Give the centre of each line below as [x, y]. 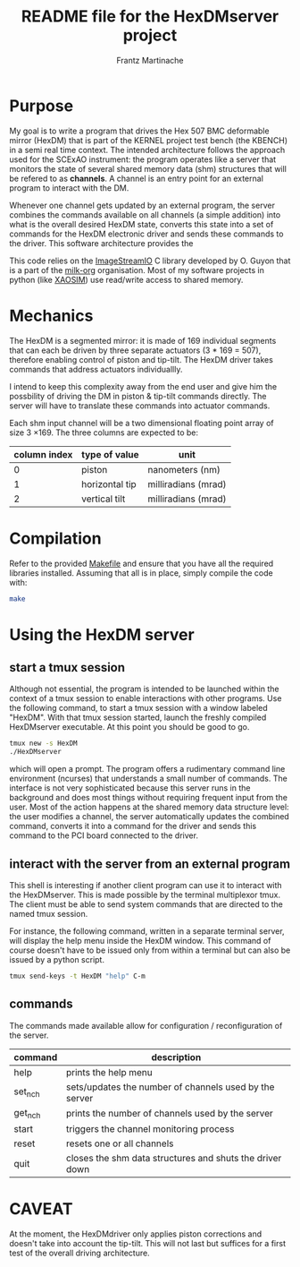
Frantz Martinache [150, 60]
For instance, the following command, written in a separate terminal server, [147, 931]
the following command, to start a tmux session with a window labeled [138, 708]
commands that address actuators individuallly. [96, 369]
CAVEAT [41, 1209]
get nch [27, 1113]
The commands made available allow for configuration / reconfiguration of [146, 1025]
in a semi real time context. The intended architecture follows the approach [147, 150]
